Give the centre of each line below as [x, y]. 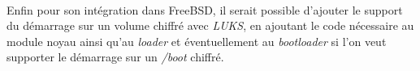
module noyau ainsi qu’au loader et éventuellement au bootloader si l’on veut [197, 41]
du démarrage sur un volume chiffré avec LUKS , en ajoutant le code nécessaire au [210, 25]
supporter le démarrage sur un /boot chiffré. [115, 57]
